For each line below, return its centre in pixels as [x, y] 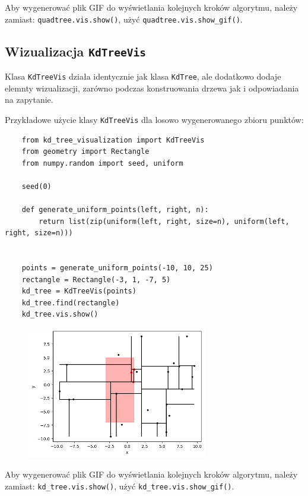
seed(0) [36, 186]
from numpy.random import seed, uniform [102, 163]
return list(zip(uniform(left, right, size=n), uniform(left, [164, 221]
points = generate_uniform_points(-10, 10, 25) [117, 268]
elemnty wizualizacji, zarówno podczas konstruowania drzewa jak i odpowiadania [152, 88]
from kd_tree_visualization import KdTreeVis [113, 140]
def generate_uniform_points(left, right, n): [115, 210]
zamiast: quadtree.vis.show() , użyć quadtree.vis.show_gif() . [124, 19]
